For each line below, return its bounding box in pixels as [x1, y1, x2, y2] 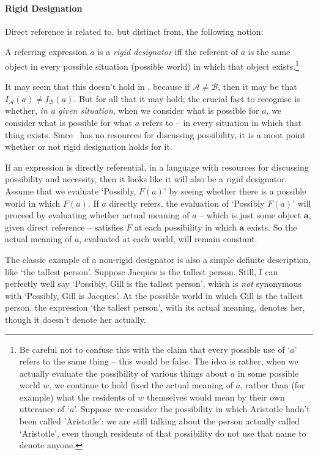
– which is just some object [199, 209, 301, 221]
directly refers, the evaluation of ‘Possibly [109, 196, 265, 209]
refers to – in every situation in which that [142, 116, 302, 129]
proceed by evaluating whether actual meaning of [5, 209, 190, 221]
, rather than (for [240, 379, 305, 391]
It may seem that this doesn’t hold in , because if [5, 80, 190, 93]
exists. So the [247, 220, 297, 233]
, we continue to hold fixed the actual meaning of [49, 379, 233, 391]
